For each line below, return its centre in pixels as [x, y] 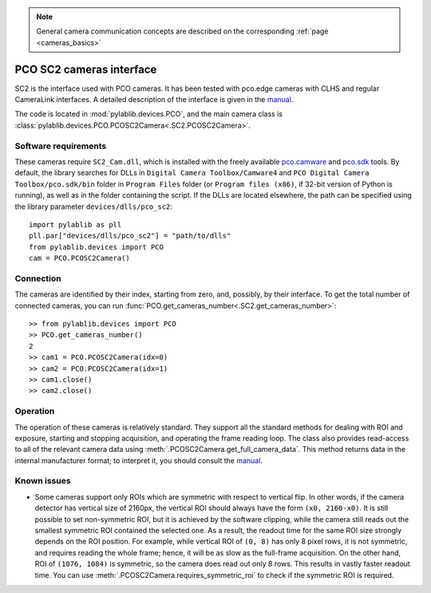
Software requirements [61, 146]
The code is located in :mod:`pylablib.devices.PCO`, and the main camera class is [149, 114]
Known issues [43, 481]
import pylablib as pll [75, 224]
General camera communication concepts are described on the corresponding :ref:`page [182, 31]
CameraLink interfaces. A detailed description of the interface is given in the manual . [154, 100]
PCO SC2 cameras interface [86, 69]
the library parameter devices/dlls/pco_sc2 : [94, 206]
